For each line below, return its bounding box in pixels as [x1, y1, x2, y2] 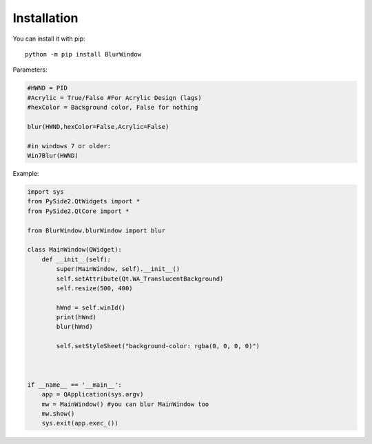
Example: [12, 170, 39, 178]
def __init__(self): [41, 255, 112, 263]
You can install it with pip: [12, 34, 85, 43]
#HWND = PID [27, 84, 68, 92]
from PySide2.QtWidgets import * [27, 197, 141, 205]
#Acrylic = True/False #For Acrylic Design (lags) [27, 94, 203, 101]
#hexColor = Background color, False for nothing [27, 103, 198, 112]
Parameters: [12, 65, 48, 74]
